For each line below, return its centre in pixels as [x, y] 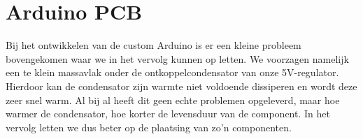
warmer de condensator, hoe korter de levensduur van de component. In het [168, 114]
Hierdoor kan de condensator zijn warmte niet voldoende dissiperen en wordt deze [181, 86]
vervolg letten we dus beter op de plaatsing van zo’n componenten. [149, 127]
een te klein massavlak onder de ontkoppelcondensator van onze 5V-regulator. [172, 72]
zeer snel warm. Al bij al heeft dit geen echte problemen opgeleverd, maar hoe [173, 100]
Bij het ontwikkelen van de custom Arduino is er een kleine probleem [154, 45]
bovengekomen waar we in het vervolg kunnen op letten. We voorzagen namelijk [177, 58]
